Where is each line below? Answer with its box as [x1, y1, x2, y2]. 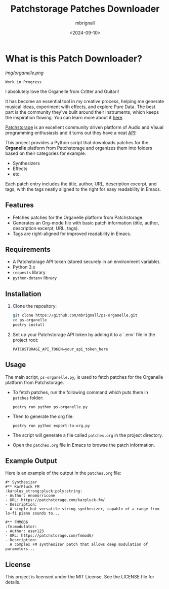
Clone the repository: [12, 303, 57, 309]
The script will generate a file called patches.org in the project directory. [12, 432, 163, 438]
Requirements [5, 245, 51, 254]
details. [5, 579, 21, 585]
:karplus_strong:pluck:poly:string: [5, 488, 82, 494]
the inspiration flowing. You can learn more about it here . [5, 114, 124, 120]
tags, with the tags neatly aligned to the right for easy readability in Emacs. [5, 186, 161, 192]
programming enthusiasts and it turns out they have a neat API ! [5, 129, 137, 136]
